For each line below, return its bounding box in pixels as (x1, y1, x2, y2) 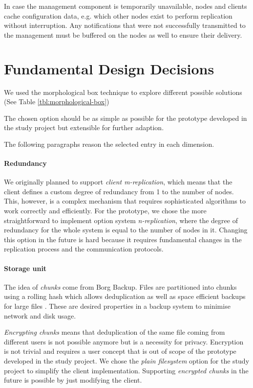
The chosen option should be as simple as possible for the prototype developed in (4, 113, 247, 123)
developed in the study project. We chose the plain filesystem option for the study (4, 355, 250, 365)
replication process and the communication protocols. (4, 244, 164, 254)
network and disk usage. (4, 310, 76, 320)
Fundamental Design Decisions (4, 58, 214, 78)
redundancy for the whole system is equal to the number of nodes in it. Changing (4, 225, 248, 235)
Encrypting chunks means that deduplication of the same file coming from (4, 327, 225, 337)
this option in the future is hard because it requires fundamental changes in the (4, 234, 242, 244)
